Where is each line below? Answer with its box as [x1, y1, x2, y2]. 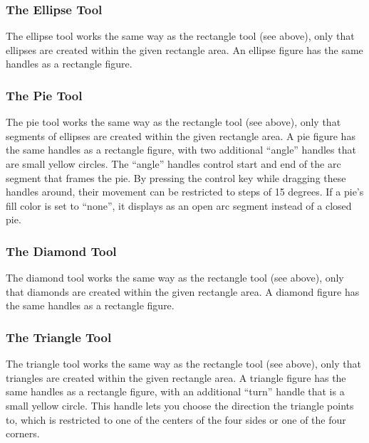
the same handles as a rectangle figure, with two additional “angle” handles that [6, 142, 356, 157]
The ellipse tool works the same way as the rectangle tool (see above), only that [6, 28, 355, 43]
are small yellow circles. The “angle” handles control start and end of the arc [6, 156, 341, 171]
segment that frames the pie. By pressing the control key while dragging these [6, 170, 346, 185]
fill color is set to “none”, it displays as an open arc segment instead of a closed [6, 198, 352, 213]
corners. [6, 426, 40, 441]
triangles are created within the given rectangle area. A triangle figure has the [6, 370, 346, 385]
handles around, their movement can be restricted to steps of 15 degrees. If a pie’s [6, 184, 364, 199]
